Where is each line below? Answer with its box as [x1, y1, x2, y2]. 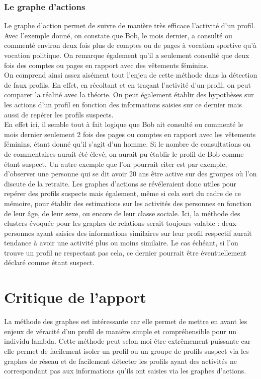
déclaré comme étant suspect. [4, 257, 95, 268]
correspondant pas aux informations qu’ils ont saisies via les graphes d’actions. [4, 365, 246, 376]
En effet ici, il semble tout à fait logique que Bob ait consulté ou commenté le [4, 119, 243, 130]
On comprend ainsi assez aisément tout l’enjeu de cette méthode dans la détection [4, 70, 257, 80]
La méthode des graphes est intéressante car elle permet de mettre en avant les [4, 316, 247, 327]
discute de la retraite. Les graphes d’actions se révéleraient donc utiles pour [4, 178, 237, 188]
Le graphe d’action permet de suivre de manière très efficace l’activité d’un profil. [4, 20, 255, 31]
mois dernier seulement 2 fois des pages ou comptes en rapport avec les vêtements [4, 129, 256, 139]
